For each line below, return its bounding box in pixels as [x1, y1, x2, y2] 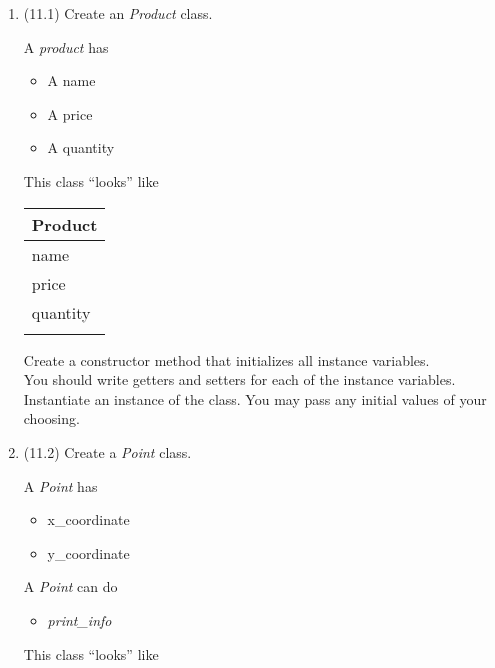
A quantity [47, 137, 115, 158]
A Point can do [23, 576, 118, 597]
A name [47, 70, 96, 91]
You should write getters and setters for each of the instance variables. [23, 369, 456, 390]
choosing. [23, 408, 80, 429]
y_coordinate [47, 542, 130, 563]
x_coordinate [47, 509, 130, 530]
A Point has [23, 475, 98, 496]
